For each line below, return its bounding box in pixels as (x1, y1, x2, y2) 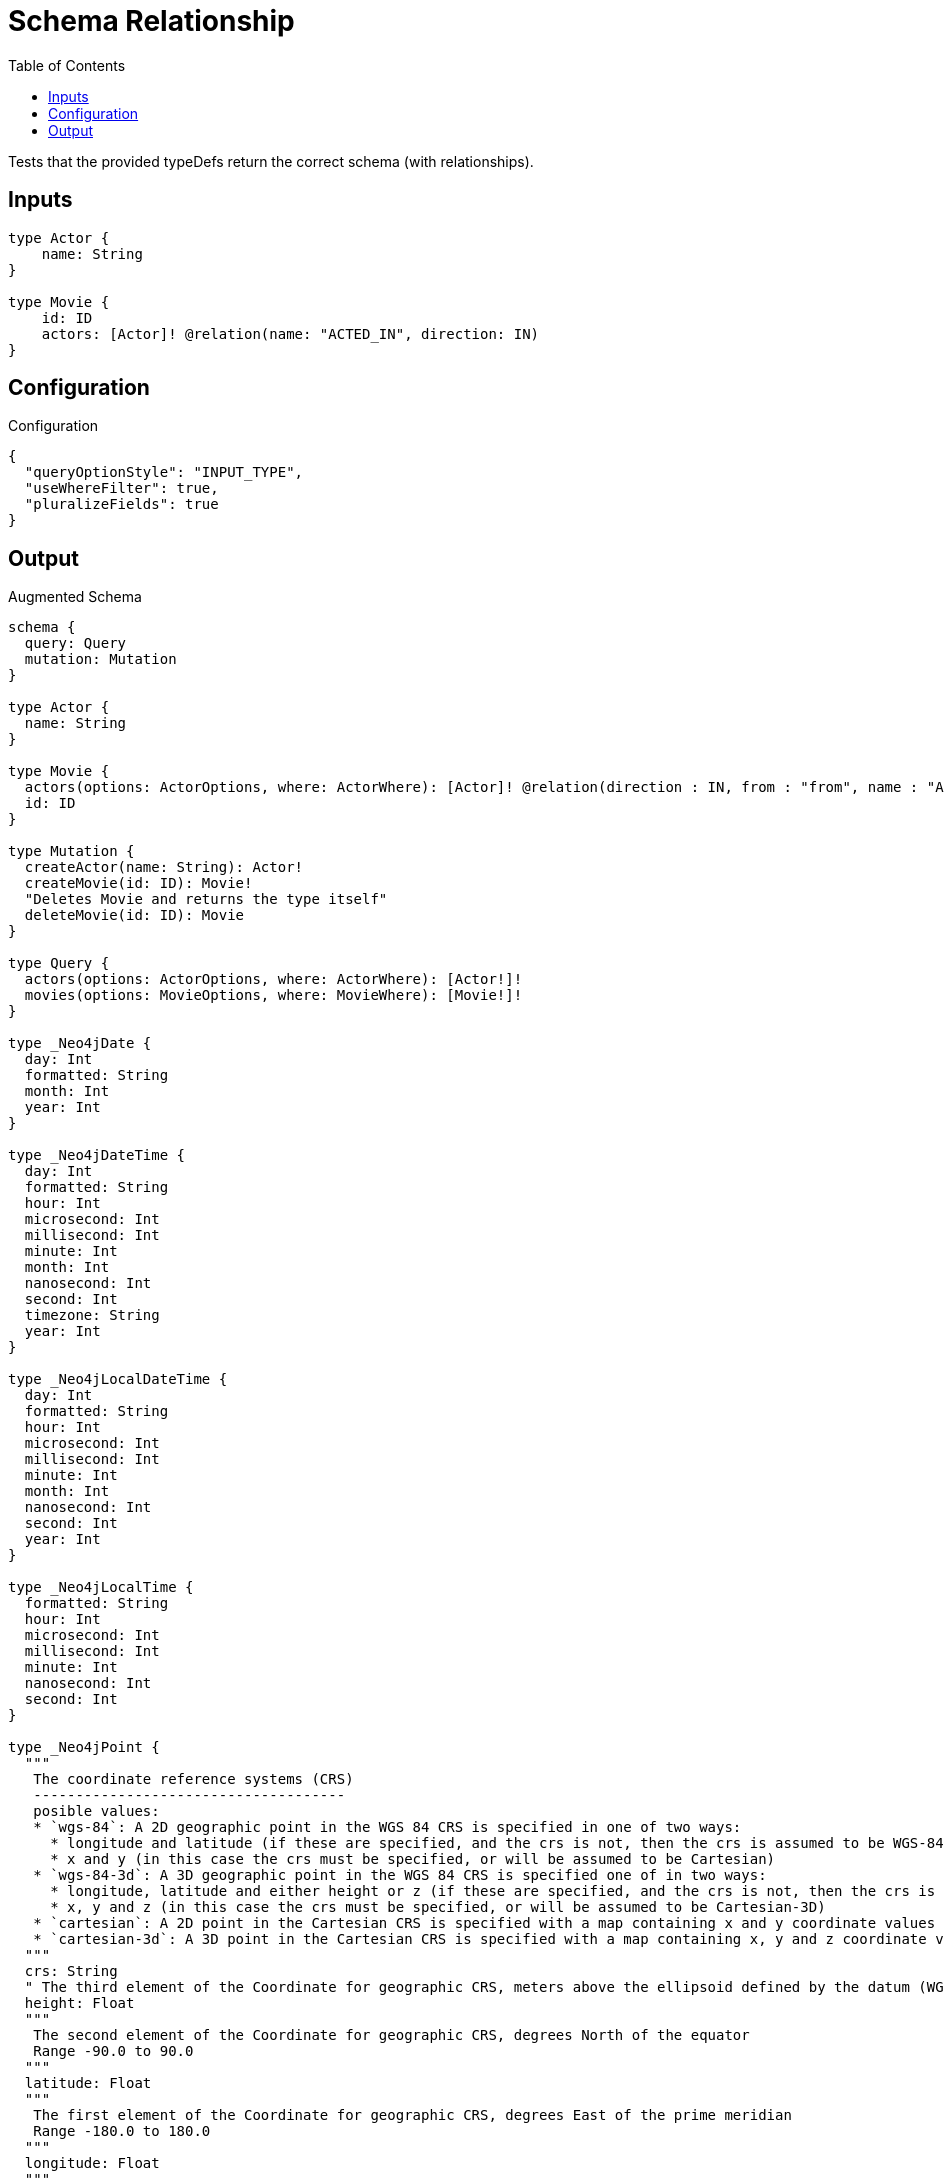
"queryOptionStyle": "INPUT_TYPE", (24, 464, 304, 481)
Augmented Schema (8, 588, 142, 606)
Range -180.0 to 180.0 (33, 2123, 211, 2140)
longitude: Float (24, 2155, 160, 2172)
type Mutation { (8, 843, 135, 860)
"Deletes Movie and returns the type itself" (24, 891, 388, 908)
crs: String (24, 1963, 118, 1980)
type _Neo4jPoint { (8, 1739, 160, 1756)
